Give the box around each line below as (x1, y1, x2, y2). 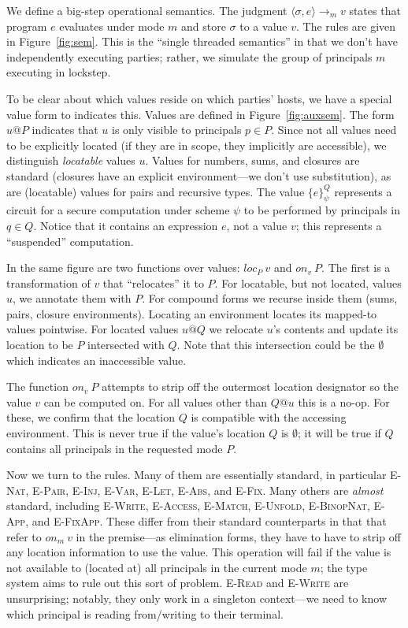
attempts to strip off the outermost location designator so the (102, 378, 399, 395)
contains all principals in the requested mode (6, 440, 223, 456)
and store (181, 17, 226, 34)
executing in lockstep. (6, 64, 111, 80)
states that (349, 2, 401, 18)
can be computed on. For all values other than (43, 393, 268, 410)
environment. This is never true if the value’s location (6, 425, 265, 441)
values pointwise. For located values (6, 321, 179, 337)
